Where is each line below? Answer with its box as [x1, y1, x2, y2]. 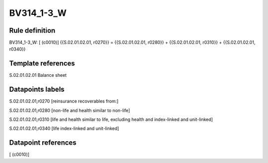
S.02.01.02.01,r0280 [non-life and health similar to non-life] [9, 107, 130, 113]
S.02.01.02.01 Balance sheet [9, 72, 67, 78]
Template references [9, 59, 75, 68]
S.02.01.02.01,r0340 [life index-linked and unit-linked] [9, 125, 119, 131]
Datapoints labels [9, 85, 65, 94]
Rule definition [9, 26, 56, 35]
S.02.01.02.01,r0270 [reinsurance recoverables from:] [9, 98, 119, 104]
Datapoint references [9, 139, 77, 147]
